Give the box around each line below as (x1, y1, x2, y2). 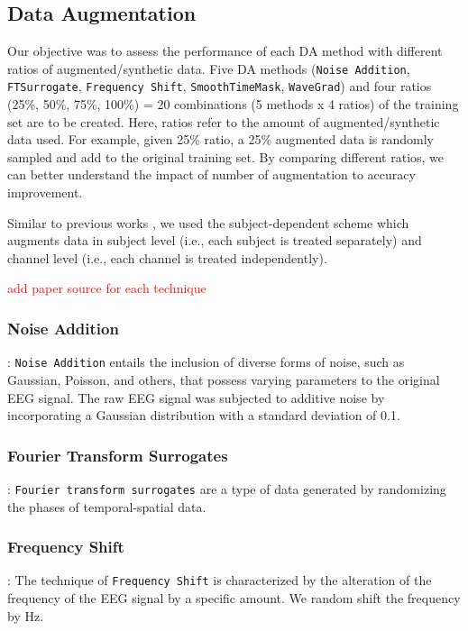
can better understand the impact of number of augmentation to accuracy (7, 165, 416, 184)
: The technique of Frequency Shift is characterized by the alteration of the (7, 571, 432, 590)
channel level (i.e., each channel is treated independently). (7, 248, 327, 267)
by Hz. (7, 606, 44, 625)
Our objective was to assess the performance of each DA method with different (7, 41, 443, 60)
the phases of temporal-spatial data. (7, 497, 206, 516)
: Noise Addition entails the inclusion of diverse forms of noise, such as (7, 352, 405, 371)
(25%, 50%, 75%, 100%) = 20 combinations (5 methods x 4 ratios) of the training (7, 95, 459, 114)
